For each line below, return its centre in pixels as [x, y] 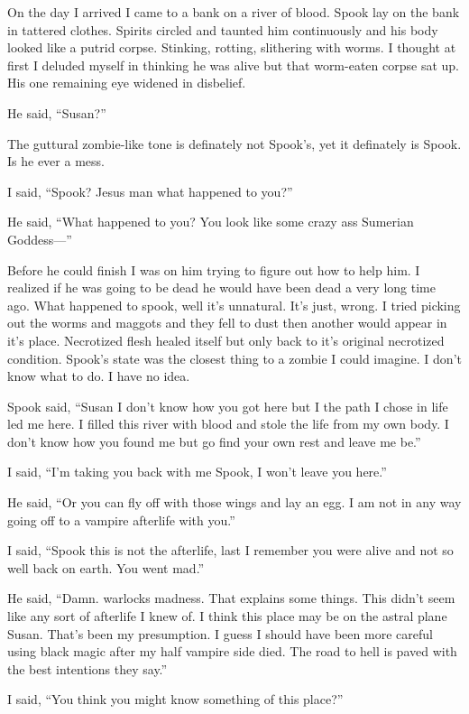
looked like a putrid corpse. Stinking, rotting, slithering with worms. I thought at [232, 47]
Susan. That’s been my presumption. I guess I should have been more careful [220, 633]
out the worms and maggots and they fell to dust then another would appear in [227, 323]
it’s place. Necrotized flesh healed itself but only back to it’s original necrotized [226, 340]
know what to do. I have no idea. [99, 376]
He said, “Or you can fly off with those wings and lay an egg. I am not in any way [234, 502]
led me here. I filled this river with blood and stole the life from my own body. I [228, 424]
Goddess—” [40, 239]
